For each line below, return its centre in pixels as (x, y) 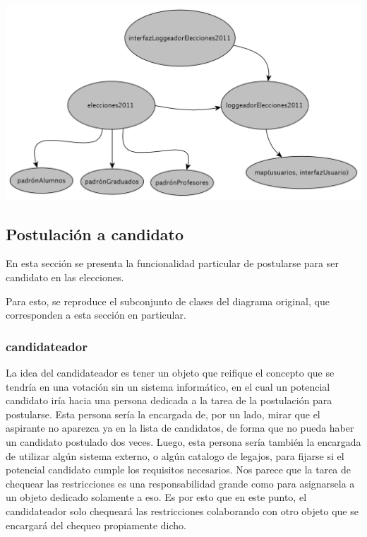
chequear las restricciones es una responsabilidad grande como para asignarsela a (180, 483)
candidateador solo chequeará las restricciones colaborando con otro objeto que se (182, 511)
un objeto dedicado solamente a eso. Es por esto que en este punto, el (156, 497)
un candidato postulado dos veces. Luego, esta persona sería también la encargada (183, 442)
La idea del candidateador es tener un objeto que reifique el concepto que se (170, 373)
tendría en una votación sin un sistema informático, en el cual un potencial (168, 386)
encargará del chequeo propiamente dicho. (96, 525)
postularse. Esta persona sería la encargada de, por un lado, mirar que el (163, 414)
